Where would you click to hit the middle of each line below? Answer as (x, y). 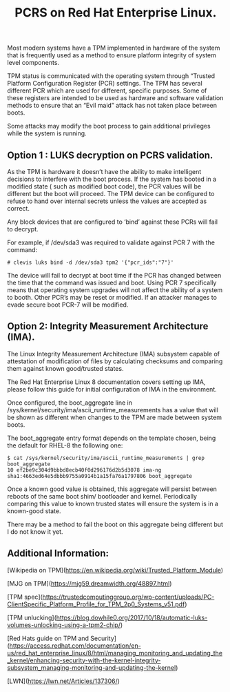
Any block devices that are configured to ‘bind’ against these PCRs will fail (113, 222)
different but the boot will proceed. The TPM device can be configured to (111, 194)
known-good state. (34, 511)
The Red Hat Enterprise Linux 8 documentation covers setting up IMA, (106, 382)
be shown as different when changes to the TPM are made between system (115, 417)
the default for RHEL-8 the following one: (65, 445)
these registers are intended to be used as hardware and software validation (115, 98)
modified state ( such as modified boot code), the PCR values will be (104, 186)
